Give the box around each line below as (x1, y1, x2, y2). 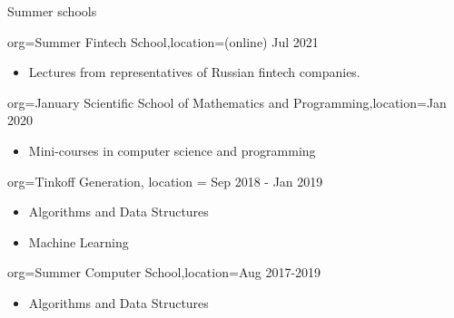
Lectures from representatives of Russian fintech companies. (28, 63, 360, 82)
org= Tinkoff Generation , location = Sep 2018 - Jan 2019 (7, 171, 323, 190)
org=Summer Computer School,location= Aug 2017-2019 (7, 263, 321, 282)
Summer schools (7, 2, 97, 20)
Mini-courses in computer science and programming (28, 140, 316, 159)
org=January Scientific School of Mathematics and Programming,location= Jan (7, 92, 447, 111)
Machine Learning (28, 232, 129, 251)
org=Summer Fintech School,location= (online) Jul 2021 (7, 32, 319, 51)
